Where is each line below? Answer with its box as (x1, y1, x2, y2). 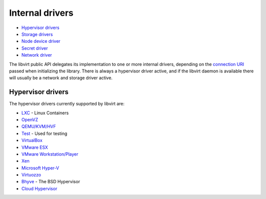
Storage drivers (21, 31, 53, 37)
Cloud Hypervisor (21, 185, 58, 192)
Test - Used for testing (21, 131, 67, 136)
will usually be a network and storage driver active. (9, 75, 113, 81)
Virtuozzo (21, 172, 41, 178)
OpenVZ (21, 116, 38, 123)
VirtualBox (21, 137, 43, 143)
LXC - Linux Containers (21, 110, 69, 116)
